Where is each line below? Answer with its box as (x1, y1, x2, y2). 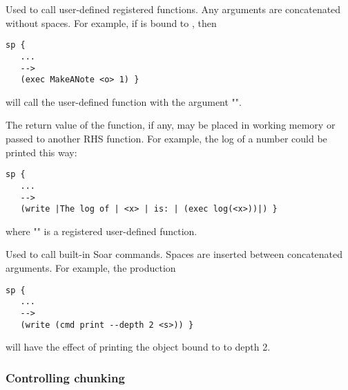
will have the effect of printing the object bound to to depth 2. (6, 340, 271, 354)
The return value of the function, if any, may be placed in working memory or (6, 118, 336, 132)
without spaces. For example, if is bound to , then (6, 15, 217, 30)
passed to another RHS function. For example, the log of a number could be (6, 131, 327, 145)
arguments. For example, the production (6, 261, 176, 275)
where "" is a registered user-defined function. (6, 223, 197, 238)
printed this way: (6, 145, 77, 159)
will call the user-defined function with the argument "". (6, 94, 242, 109)
